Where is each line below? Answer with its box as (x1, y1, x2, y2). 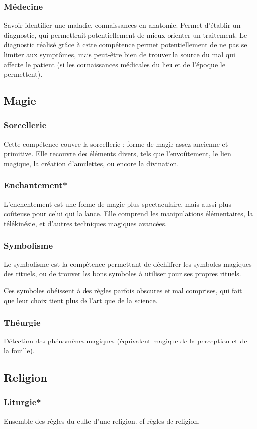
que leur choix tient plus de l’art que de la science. (4, 295, 158, 305)
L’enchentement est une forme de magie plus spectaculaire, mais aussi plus (4, 198, 231, 209)
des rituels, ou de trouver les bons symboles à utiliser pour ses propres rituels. (4, 268, 241, 279)
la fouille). (4, 345, 35, 355)
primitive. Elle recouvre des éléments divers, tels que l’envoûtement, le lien (4, 148, 231, 159)
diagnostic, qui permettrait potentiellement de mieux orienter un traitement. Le (4, 29, 247, 40)
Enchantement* (4, 179, 68, 191)
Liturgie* (4, 396, 41, 408)
